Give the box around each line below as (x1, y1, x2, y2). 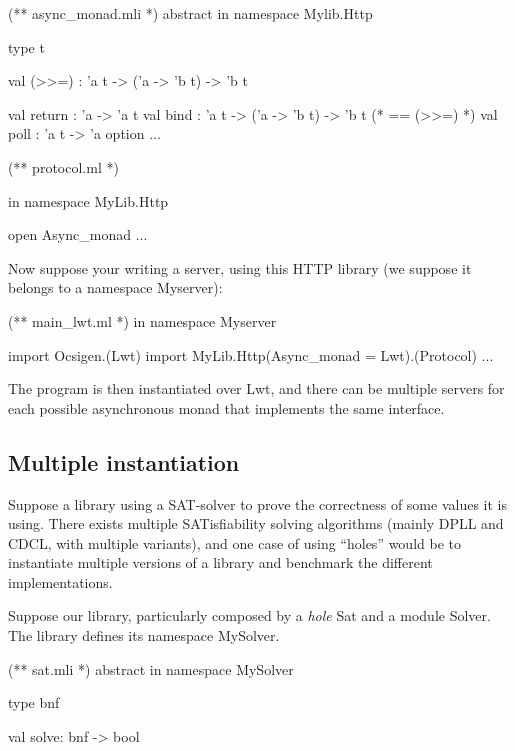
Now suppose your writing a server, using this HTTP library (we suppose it (8, 257, 472, 278)
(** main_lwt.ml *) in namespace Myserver (8, 310, 277, 331)
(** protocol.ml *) (8, 156, 119, 177)
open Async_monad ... (8, 224, 148, 245)
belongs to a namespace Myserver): (8, 277, 223, 298)
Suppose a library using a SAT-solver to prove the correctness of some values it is (8, 493, 507, 514)
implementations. (8, 571, 113, 592)
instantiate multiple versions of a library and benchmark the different (8, 552, 433, 573)
